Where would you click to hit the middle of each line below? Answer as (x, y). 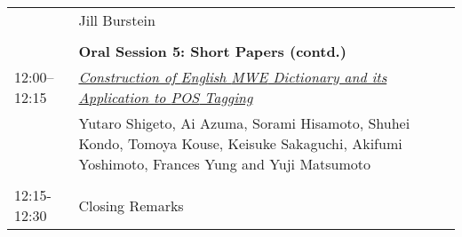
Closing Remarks (131, 205)
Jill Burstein (117, 20)
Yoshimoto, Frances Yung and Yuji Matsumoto (225, 164)
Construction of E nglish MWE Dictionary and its (233, 77)
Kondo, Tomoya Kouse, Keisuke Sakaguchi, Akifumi (240, 143)
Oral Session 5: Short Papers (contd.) (212, 51)
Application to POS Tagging (166, 97)
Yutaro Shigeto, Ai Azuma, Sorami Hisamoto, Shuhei (244, 123)
